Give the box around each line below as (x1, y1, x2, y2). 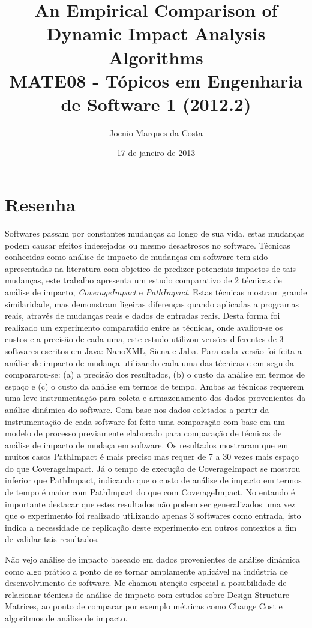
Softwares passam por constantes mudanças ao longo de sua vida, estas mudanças (5, 227, 305, 239)
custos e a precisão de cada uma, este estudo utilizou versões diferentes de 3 (5, 333, 284, 345)
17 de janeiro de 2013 (116, 146, 196, 159)
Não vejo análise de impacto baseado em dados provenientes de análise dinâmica (5, 553, 300, 566)
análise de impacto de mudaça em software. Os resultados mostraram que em (5, 438, 289, 451)
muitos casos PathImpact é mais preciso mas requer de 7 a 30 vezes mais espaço (5, 450, 299, 463)
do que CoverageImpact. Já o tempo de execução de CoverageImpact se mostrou (5, 462, 301, 474)
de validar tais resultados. (5, 533, 100, 545)
